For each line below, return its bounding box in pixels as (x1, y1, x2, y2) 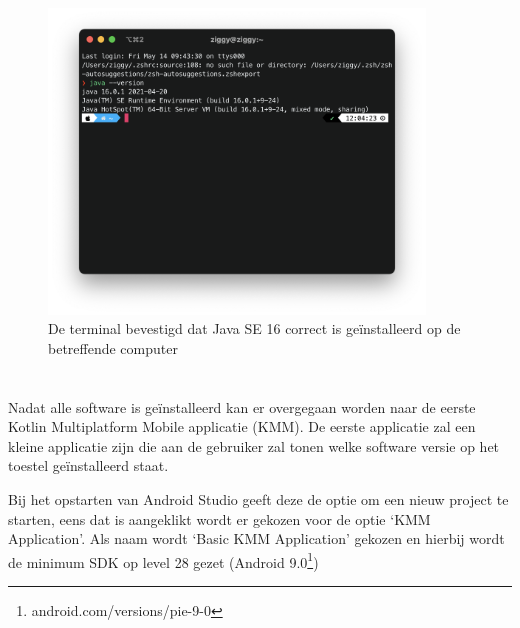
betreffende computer (48, 337, 178, 358)
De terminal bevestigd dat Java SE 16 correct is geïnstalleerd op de (48, 318, 461, 339)
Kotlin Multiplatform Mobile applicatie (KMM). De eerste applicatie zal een (8, 416, 476, 437)
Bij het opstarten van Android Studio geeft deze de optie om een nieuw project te (8, 489, 509, 510)
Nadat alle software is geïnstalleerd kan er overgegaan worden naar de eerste (8, 396, 476, 417)
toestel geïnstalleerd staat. (8, 455, 169, 476)
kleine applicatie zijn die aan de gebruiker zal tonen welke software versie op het (8, 435, 500, 456)
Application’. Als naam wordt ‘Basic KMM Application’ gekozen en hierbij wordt (8, 528, 505, 549)
